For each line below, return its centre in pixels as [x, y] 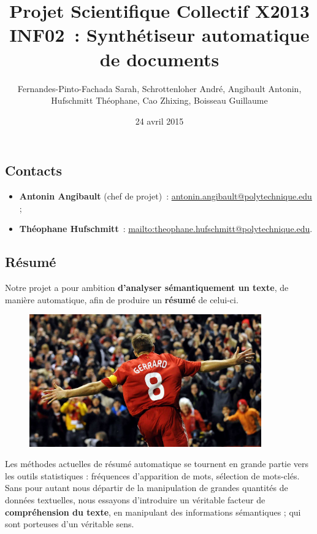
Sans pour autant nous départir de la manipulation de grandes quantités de [147, 488]
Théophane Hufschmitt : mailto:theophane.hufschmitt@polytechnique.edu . [166, 229]
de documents [159, 59]
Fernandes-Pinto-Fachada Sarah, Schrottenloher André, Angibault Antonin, [159, 88]
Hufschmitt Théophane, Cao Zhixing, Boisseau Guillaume [159, 100]
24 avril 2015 [159, 121]
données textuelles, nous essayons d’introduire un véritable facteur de [135, 500]
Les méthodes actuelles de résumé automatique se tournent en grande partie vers [157, 464]
